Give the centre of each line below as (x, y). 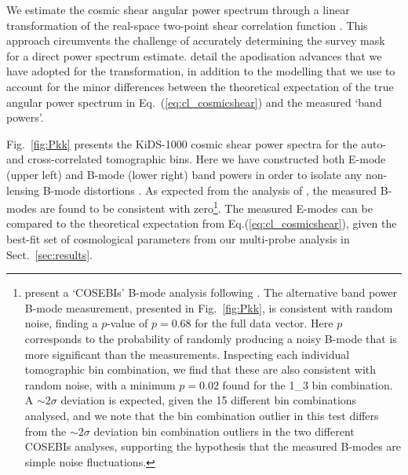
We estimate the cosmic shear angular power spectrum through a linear (178, 9)
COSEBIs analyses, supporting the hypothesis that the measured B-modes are (213, 446)
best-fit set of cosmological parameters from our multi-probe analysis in (178, 238)
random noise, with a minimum (100, 384)
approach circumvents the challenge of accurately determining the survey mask (196, 40)
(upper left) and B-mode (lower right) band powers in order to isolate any (184, 174)
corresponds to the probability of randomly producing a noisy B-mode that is (211, 338)
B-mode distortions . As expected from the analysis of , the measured (210, 190)
